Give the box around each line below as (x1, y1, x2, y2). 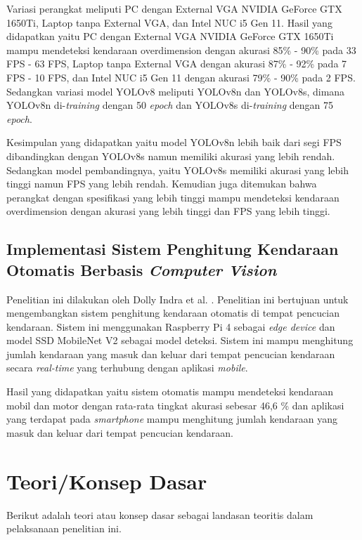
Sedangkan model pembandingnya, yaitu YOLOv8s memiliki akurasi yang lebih (6, 162, 349, 177)
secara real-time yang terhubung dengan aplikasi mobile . (6, 360, 248, 375)
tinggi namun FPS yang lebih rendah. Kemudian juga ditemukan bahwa (6, 176, 317, 191)
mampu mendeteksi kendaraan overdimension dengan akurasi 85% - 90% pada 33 (6, 42, 356, 57)
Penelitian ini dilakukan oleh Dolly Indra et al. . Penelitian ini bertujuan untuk (6, 291, 349, 306)
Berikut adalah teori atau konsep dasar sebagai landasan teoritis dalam (6, 507, 313, 522)
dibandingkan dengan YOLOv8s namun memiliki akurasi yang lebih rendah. (6, 148, 335, 163)
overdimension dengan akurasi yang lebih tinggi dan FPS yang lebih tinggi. (6, 204, 330, 218)
